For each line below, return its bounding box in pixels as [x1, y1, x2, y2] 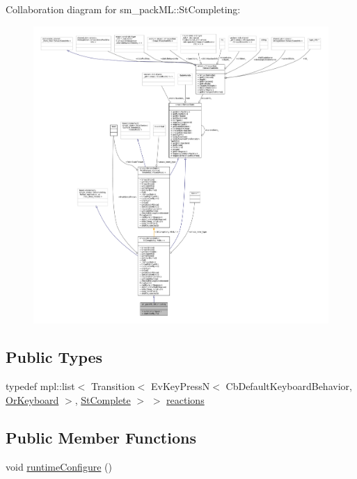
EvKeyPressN [151, 379, 210, 393]
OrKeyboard [6, 392, 59, 407]
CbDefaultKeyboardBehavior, [225, 379, 352, 393]
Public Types [6, 346, 103, 368]
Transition [90, 379, 135, 393]
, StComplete [74, 392, 131, 407]
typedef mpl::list [6, 379, 75, 393]
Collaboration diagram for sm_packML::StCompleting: [6, 2, 241, 16]
